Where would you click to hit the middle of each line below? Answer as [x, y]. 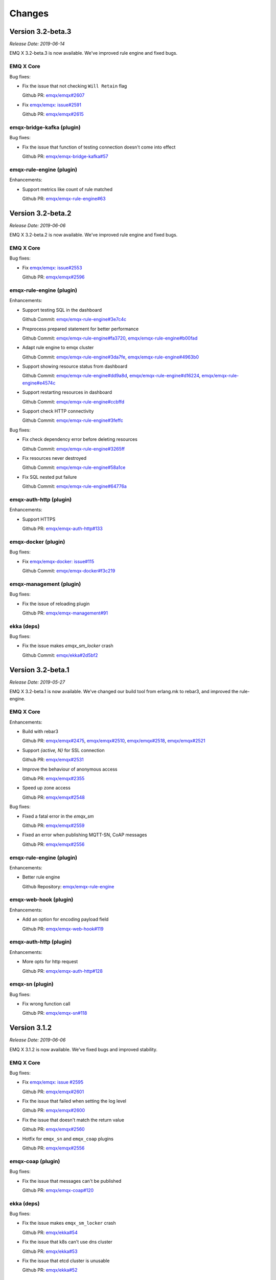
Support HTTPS [39, 519]
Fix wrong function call [47, 1004]
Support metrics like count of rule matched [67, 189]
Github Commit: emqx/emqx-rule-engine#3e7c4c [74, 319]
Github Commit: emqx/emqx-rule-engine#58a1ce [74, 467]
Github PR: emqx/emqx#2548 [54, 797]
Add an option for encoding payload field [65, 920]
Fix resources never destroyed [54, 458]
